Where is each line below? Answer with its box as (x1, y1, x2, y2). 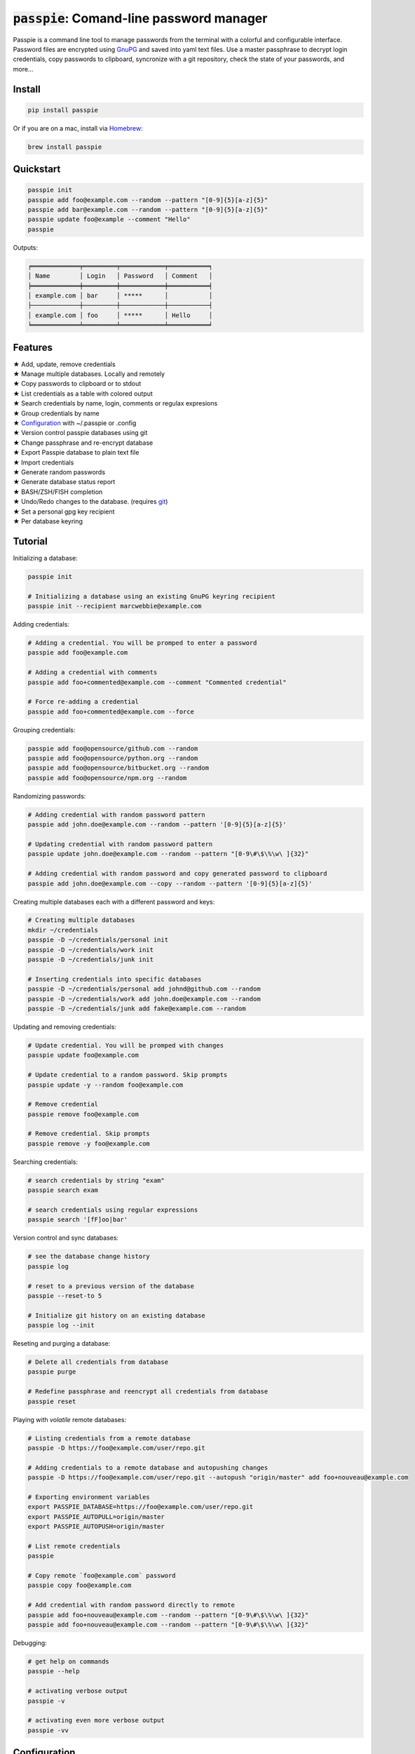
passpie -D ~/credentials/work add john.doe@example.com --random (27, 995, 261, 1003)
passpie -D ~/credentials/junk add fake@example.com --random (27, 1005, 246, 1012)
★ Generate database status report (13, 478, 116, 486)
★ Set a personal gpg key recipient (13, 507, 115, 516)
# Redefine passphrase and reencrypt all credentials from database (27, 1388, 268, 1395)
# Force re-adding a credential (27, 698, 140, 706)
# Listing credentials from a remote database (27, 1434, 191, 1442)
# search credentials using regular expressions (27, 1206, 198, 1214)
